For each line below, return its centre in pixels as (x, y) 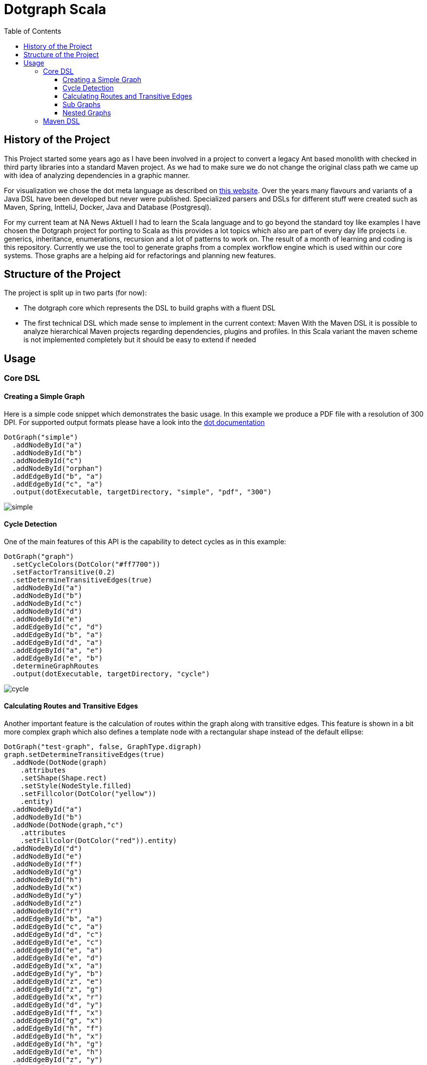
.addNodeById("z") (47, 903)
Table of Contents (33, 31)
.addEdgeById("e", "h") (57, 1052)
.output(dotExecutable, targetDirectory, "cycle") (111, 674)
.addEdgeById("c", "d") (57, 627)
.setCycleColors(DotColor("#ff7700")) (86, 564)
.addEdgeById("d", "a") (57, 642)
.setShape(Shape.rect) (64, 778)
